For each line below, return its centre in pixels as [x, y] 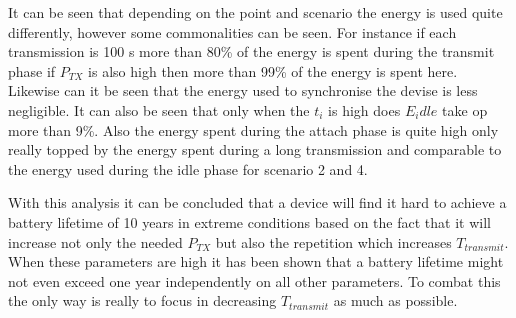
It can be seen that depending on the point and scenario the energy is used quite [255, 12]
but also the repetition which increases [333, 241]
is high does [364, 109]
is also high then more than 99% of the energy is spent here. [273, 70]
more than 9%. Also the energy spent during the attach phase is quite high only [253, 129]
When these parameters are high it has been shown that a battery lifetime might [256, 261]
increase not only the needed [95, 241]
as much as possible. [395, 300]
